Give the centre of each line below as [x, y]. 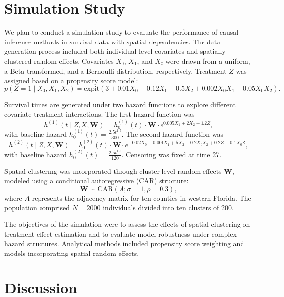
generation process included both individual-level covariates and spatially [115, 51]
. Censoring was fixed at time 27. [172, 154]
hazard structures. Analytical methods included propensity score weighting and [124, 243]
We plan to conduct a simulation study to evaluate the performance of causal [122, 32]
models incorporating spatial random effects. [72, 253]
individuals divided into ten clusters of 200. [168, 207]
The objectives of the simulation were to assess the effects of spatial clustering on [127, 224]
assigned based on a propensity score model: [71, 80]
